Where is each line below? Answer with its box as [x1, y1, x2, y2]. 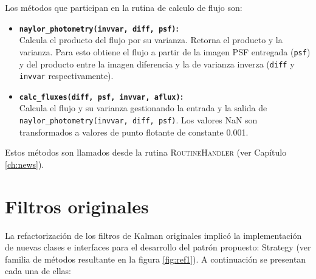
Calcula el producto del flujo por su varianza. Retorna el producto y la [19, 33, 283, 46]
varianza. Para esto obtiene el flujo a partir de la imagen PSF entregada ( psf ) [19, 45, 311, 58]
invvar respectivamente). [19, 69, 114, 82]
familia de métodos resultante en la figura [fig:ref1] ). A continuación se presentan [5, 252, 306, 265]
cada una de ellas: [5, 264, 71, 277]
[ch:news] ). [5, 157, 44, 170]
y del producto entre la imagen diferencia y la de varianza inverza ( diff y [19, 57, 295, 70]
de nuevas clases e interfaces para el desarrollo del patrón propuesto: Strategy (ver [5, 241, 311, 253]
